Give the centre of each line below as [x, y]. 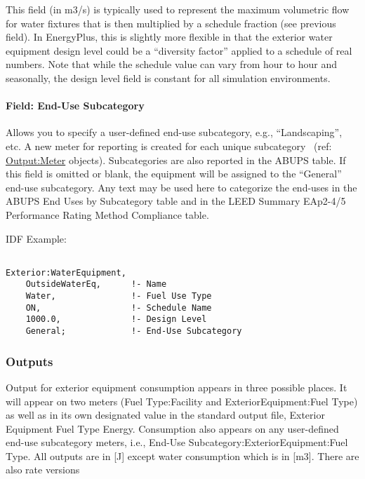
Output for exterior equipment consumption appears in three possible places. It [177, 387]
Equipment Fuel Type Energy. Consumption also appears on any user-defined [172, 428]
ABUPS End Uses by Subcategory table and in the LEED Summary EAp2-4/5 [176, 201]
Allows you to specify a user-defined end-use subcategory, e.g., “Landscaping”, [174, 132]
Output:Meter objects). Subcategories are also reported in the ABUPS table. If [176, 160]
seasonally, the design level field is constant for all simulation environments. [168, 77]
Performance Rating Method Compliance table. [107, 214]
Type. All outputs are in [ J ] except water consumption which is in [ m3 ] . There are [182, 456]
